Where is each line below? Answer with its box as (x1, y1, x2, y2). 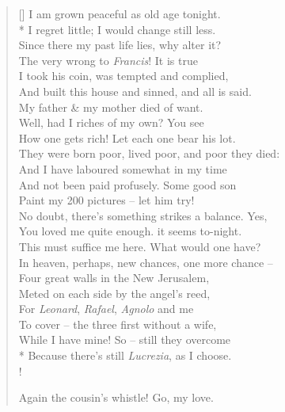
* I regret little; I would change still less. (18, 21, 216, 37)
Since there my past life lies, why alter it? (18, 36, 222, 53)
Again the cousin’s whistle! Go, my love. (18, 389, 214, 406)
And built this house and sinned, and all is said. (18, 82, 252, 99)
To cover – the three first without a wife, (18, 315, 217, 332)
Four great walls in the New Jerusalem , (18, 269, 210, 286)
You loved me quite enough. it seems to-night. (18, 223, 242, 239)
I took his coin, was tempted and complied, (18, 67, 229, 84)
